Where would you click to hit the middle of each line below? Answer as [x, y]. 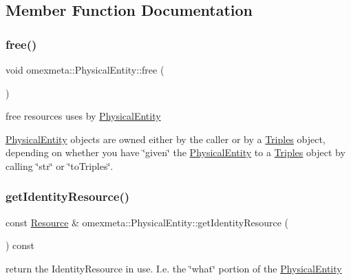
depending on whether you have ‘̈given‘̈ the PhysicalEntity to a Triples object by [175, 152]
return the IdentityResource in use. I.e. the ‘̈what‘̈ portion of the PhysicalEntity [174, 268]
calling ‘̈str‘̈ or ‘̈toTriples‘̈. [60, 165]
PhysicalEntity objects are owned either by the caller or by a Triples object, [166, 139]
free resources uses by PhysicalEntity [83, 116]
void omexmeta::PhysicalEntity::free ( [85, 69]
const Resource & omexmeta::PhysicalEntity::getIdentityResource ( [147, 222]
